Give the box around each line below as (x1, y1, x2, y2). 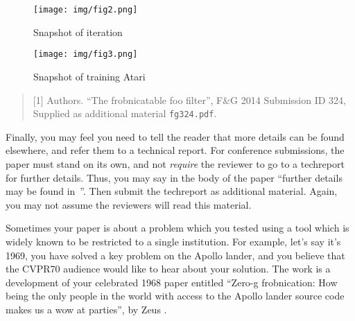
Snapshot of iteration (33, 24, 123, 39)
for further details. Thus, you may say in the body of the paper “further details (6, 170, 343, 184)
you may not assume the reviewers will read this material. (6, 197, 252, 211)
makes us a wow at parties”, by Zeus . (6, 302, 167, 316)
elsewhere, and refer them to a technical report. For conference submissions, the (6, 143, 345, 157)
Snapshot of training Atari (33, 69, 146, 83)
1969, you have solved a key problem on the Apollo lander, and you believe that (6, 248, 345, 262)
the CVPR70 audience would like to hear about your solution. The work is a (6, 261, 331, 276)
